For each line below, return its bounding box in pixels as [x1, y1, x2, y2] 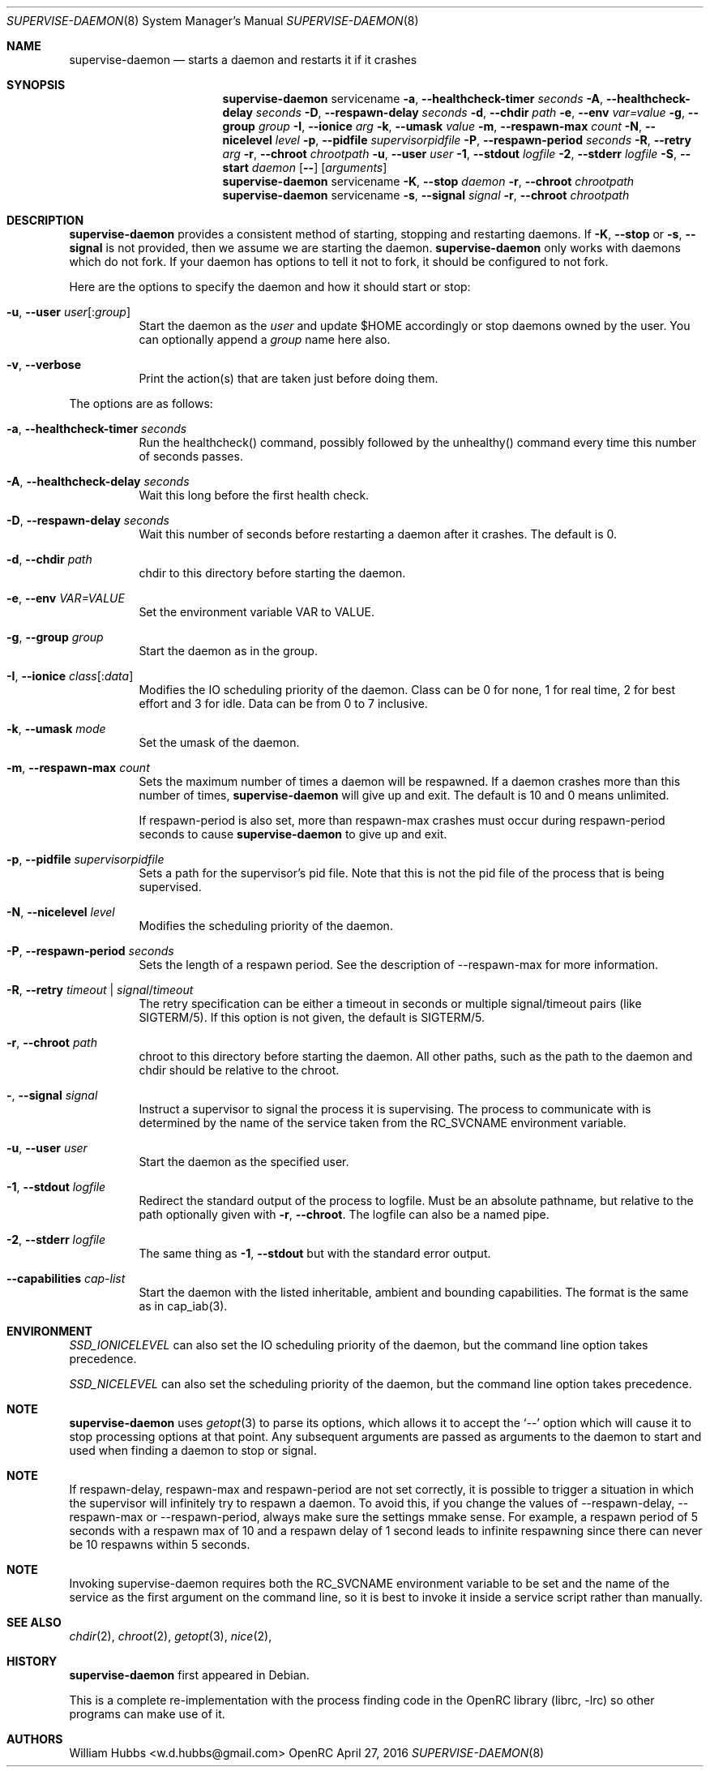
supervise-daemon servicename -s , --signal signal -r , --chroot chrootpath [222, 188, 630, 202]
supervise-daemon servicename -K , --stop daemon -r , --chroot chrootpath [222, 174, 635, 188]
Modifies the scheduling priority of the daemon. [139, 919, 393, 933]
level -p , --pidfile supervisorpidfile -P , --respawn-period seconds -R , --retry [275, 133, 691, 147]
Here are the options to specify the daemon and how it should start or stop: [69, 280, 471, 294]
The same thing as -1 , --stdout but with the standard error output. [139, 1246, 491, 1260]
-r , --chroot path [6, 1036, 97, 1049]
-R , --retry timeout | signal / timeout [6, 983, 194, 997]
